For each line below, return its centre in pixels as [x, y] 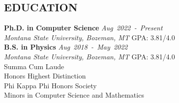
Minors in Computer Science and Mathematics [74, 95]
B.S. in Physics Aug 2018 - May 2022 [66, 47]
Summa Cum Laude [34, 66]
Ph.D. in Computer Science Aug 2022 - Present [83, 28]
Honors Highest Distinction [45, 76]
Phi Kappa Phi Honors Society [50, 85]
